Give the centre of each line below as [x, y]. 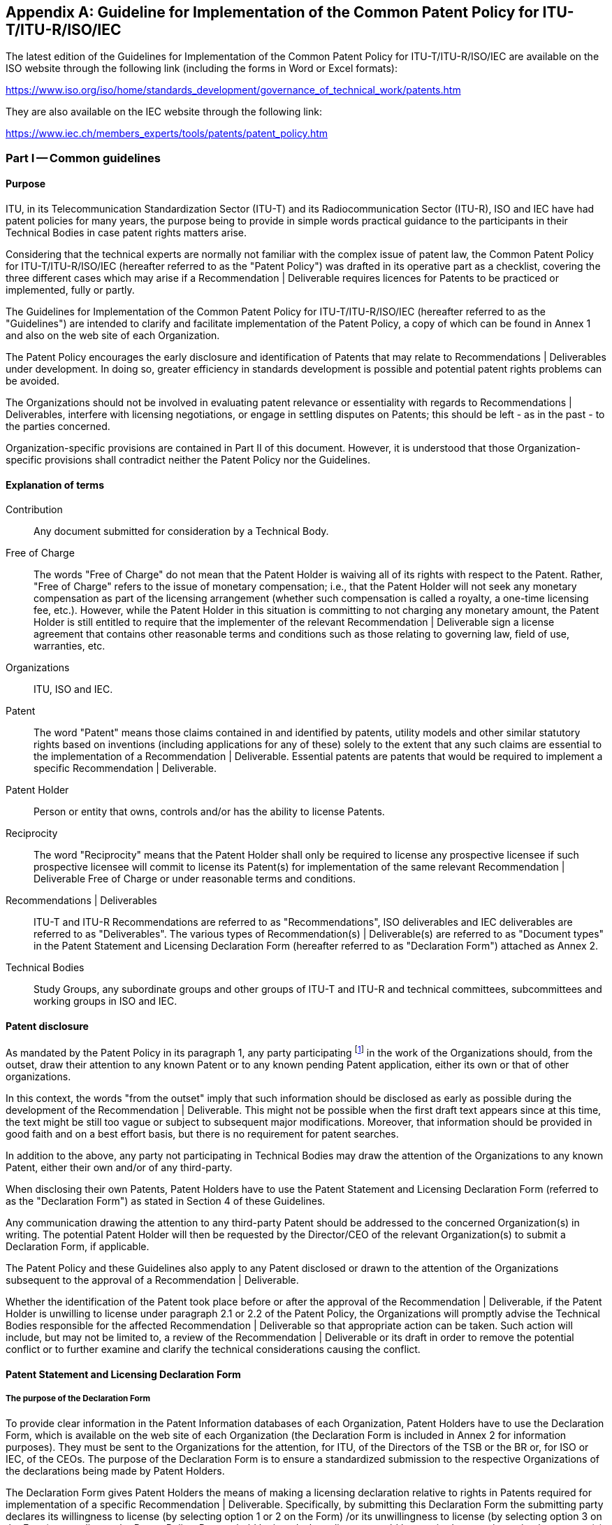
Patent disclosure [47, 1026]
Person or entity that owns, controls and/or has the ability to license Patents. [209, 812]
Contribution [34, 510]
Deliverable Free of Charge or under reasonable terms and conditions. [195, 879]
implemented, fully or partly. [70, 290]
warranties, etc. [70, 646]
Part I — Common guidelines [83, 158]
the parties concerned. [58, 427]
